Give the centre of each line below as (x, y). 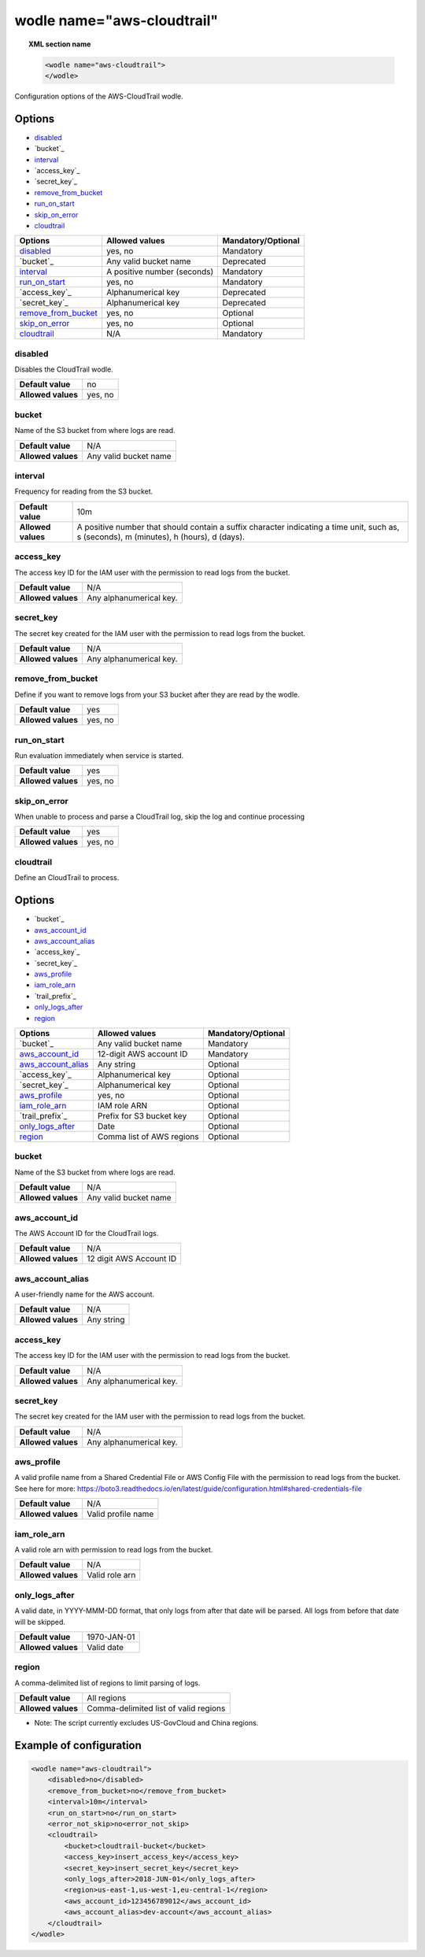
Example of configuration (78, 1745)
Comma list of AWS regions (148, 1137)
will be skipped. (40, 1622)
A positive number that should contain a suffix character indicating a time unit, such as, (238, 527)
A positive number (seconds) (160, 272)
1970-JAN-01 (111, 1637)
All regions (107, 1698)
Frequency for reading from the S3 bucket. (84, 491)
